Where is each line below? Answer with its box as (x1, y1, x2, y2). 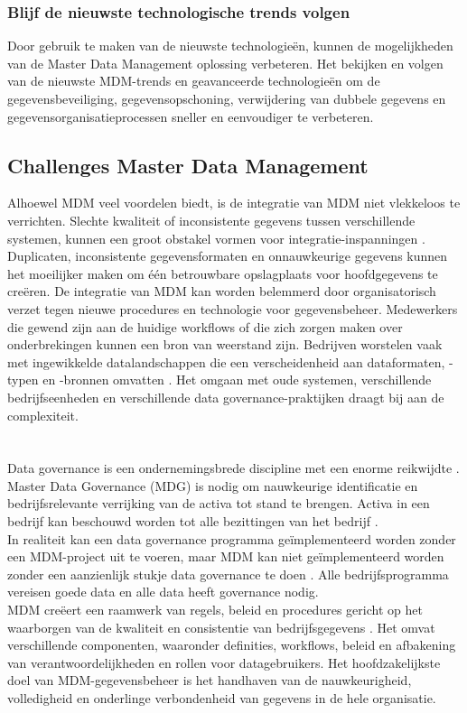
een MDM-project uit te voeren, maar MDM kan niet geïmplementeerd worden (7, 547, 444, 566)
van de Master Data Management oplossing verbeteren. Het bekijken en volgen (7, 53, 444, 72)
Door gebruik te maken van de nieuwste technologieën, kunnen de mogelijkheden (7, 36, 453, 55)
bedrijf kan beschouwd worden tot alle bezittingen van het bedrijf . (7, 512, 378, 531)
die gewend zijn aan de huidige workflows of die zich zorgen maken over (7, 317, 403, 336)
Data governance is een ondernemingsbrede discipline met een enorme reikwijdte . (7, 458, 460, 477)
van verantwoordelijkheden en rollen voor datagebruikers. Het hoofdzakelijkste (7, 653, 441, 671)
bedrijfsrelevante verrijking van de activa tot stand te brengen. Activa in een (7, 494, 430, 513)
